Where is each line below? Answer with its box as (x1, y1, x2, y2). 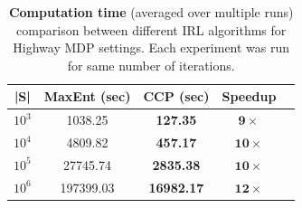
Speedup (222, 87, 277, 106)
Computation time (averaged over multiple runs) (8, 3, 294, 21)
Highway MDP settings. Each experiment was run (13, 38, 290, 57)
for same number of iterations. (67, 55, 235, 74)
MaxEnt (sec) (43, 87, 131, 106)
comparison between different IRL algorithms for (16, 20, 287, 39)
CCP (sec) (143, 87, 210, 106)
